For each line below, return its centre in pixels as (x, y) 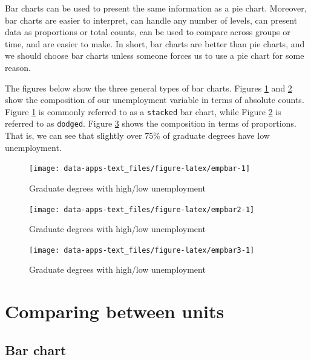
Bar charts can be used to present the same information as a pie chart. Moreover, (156, 8)
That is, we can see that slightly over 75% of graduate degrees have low (137, 135)
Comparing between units (115, 311)
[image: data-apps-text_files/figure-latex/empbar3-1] (142, 250)
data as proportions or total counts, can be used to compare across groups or (148, 32)
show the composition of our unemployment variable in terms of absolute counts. (155, 100)
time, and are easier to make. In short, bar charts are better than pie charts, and (155, 43)
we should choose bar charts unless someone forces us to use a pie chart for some (155, 55)
